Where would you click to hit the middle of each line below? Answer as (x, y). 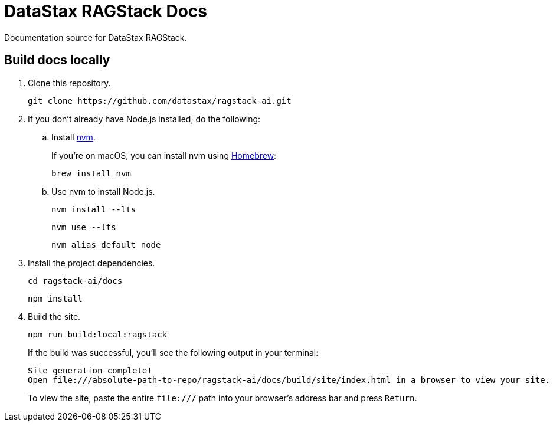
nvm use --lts (84, 227)
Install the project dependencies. (91, 263)
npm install (55, 298)
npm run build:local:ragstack (98, 334)
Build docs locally (57, 60)
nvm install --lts (94, 209)
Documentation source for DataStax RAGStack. (96, 37)
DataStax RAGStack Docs (106, 11)
